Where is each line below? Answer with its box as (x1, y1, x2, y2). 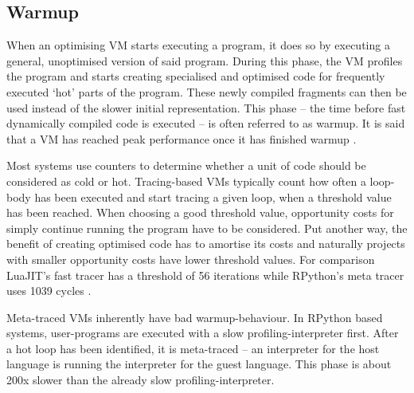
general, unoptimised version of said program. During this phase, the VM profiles (6, 52, 403, 69)
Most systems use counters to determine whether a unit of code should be (6, 157, 366, 174)
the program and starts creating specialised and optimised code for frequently (6, 68, 385, 84)
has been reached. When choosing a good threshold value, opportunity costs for (6, 204, 394, 221)
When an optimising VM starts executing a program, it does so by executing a (6, 37, 390, 53)
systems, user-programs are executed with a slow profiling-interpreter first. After (6, 324, 399, 341)
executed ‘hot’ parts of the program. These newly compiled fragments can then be (6, 83, 407, 100)
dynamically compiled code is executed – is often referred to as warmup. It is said (6, 115, 405, 132)
